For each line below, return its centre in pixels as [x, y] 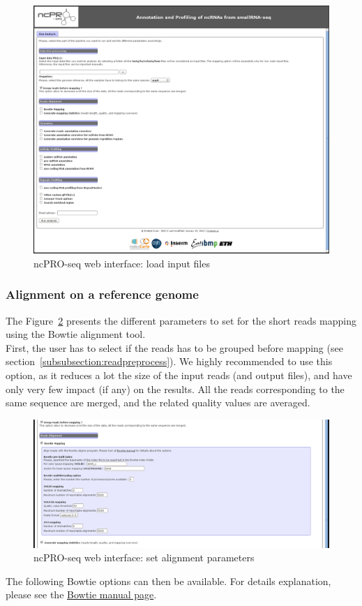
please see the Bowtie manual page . [81, 594]
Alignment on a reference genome [102, 294]
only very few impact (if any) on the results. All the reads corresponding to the [175, 389]
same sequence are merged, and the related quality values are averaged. [158, 402]
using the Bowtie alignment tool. [76, 334]
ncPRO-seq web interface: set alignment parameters [144, 557]
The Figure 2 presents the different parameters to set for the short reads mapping [181, 320]
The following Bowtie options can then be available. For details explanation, [168, 581]
